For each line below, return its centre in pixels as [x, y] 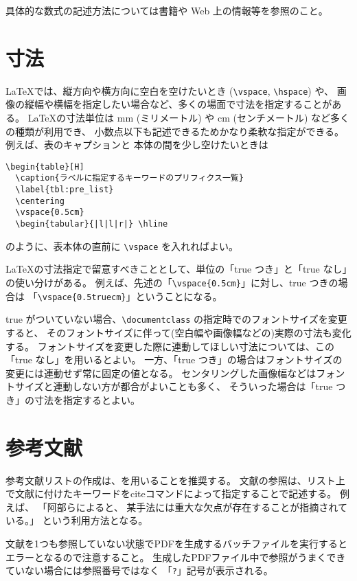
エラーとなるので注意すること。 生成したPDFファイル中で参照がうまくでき [176, 557]
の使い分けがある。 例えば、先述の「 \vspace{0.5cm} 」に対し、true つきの [172, 282]
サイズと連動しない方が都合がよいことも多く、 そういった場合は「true [174, 386]
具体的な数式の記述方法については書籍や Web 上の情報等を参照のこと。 [167, 10]
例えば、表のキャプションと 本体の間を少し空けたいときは [137, 145]
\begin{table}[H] [45, 167]
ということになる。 [179, 296]
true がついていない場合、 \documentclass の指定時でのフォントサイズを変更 [176, 319]
